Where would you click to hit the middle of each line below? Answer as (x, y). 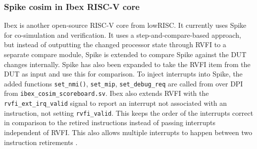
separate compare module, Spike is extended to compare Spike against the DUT (125, 54)
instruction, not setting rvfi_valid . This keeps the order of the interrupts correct (129, 112)
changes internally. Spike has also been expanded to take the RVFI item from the (127, 64)
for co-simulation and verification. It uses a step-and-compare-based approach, (123, 35)
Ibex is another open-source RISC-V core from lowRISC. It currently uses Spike (125, 25)
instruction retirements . (41, 142)
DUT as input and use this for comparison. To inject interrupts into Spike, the (123, 74)
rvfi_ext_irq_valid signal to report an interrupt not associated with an (116, 103)
